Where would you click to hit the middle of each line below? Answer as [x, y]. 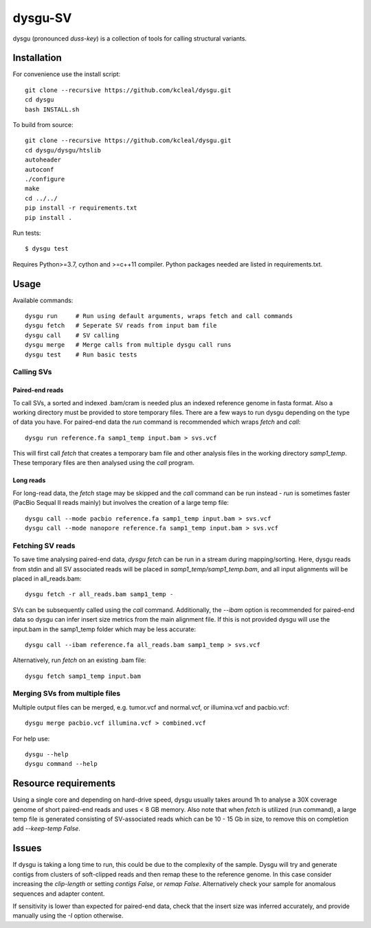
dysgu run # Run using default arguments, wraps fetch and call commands [159, 316]
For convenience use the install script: [67, 74]
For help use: [31, 738]
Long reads [29, 480]
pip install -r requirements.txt [81, 208]
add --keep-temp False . [46, 828]
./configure [45, 179]
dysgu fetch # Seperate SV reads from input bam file [121, 326]
